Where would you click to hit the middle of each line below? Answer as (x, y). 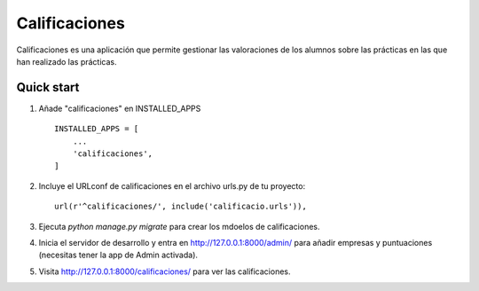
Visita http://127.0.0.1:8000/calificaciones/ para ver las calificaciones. (165, 271)
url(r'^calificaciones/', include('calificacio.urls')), (181, 207)
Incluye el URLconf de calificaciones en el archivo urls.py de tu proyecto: (172, 185)
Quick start (48, 87)
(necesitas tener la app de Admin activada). (118, 255)
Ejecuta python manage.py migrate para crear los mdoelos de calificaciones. (179, 226)
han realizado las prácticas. (67, 61)
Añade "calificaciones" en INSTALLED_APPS (120, 108)
